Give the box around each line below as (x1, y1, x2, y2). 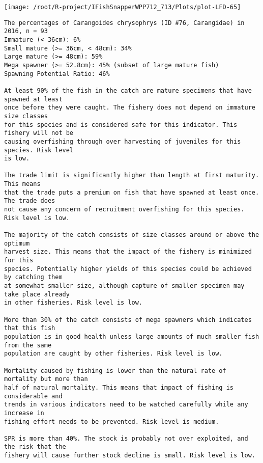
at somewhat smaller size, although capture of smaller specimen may (4, 282, 245, 289)
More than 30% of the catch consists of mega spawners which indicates (4, 316, 252, 323)
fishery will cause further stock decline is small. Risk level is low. (4, 452, 255, 459)
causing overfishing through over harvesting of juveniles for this (4, 138, 241, 145)
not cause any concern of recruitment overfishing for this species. (4, 206, 245, 213)
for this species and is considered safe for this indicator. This (4, 121, 238, 128)
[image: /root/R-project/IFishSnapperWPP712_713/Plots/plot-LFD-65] (4, 4, 241, 11)
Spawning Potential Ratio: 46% (4, 70, 110, 77)
